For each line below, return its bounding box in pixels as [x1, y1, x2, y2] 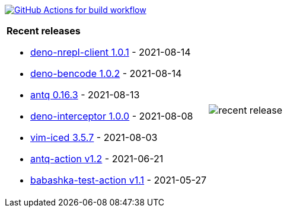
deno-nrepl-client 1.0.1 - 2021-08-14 [30, 46, 191, 58]
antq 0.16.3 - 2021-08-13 [30, 89, 140, 101]
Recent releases [7, 25, 81, 37]
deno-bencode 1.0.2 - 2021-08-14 [30, 68, 182, 79]
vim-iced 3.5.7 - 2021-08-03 [30, 131, 158, 143]
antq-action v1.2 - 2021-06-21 [30, 153, 164, 165]
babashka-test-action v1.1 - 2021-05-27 [30, 174, 207, 186]
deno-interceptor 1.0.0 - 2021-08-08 [30, 110, 193, 122]
